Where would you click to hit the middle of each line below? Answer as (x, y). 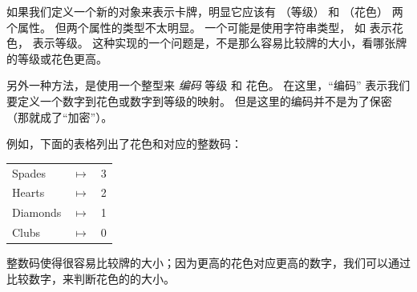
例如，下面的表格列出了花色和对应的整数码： (124, 144)
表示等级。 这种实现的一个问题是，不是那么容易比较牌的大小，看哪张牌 (220, 43)
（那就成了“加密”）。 (60, 116)
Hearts (28, 192)
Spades (29, 172)
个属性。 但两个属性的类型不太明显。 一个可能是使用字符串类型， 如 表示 (199, 27)
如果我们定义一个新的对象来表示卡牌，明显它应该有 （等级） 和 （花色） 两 (205, 11)
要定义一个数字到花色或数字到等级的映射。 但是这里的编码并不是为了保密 (199, 100)
